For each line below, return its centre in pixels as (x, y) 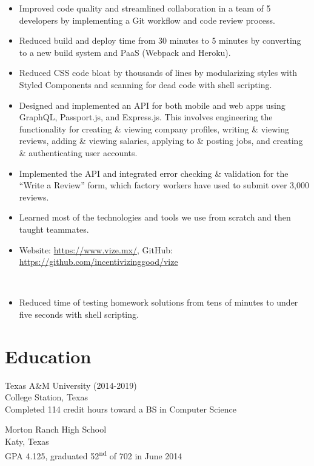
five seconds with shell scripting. (79, 314)
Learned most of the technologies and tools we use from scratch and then (155, 217)
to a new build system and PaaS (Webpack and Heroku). (125, 52)
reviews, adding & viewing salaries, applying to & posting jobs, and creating (161, 141)
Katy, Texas (27, 441)
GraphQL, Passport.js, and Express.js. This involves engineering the (146, 117)
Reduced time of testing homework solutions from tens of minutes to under (159, 302)
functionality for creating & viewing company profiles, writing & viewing (154, 128)
